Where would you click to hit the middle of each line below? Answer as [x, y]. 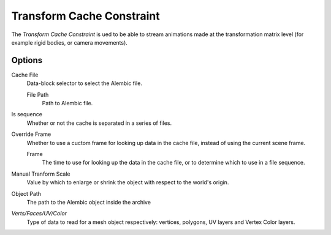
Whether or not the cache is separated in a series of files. [99, 123]
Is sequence [27, 114]
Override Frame [31, 134]
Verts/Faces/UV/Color [39, 214]
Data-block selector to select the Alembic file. [84, 83]
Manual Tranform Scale [41, 174]
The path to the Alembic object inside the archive [89, 202]
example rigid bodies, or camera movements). [70, 42]
